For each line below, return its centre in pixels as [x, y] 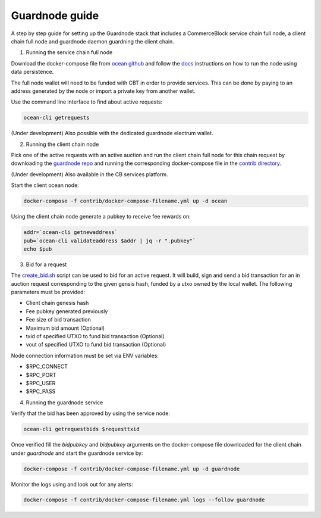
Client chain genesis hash [57, 303]
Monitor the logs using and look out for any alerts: [72, 484]
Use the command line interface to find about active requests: [87, 102]
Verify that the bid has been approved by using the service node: [91, 413]
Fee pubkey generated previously [67, 311]
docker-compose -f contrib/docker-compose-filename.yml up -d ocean [125, 201]
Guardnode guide [55, 15]
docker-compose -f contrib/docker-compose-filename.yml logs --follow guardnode [144, 500]
